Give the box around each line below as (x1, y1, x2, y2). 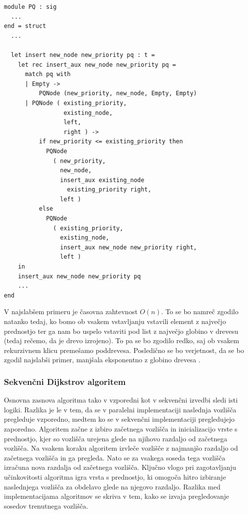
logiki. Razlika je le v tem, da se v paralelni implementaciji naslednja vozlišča (4, 404, 237, 414)
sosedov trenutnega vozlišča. (4, 500, 88, 511)
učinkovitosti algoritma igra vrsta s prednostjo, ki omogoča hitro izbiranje (4, 471, 226, 482)
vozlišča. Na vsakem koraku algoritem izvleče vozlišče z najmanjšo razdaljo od (4, 443, 238, 453)
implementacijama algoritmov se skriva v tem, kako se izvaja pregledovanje (4, 491, 229, 501)
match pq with (25, 71, 71, 78)
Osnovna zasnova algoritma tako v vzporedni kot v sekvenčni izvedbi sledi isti (4, 395, 238, 405)
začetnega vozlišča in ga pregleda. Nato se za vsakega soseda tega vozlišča (4, 452, 225, 462)
